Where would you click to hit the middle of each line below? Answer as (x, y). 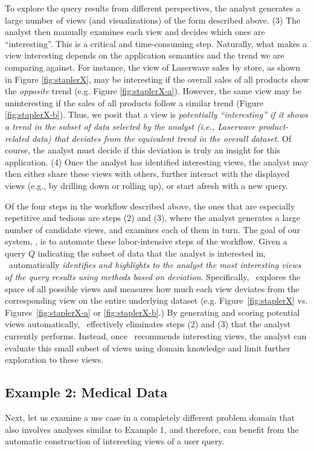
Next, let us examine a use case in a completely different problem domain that (150, 417)
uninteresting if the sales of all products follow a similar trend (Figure (134, 102)
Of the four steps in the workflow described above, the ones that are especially (150, 206)
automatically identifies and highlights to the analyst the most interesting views (155, 265)
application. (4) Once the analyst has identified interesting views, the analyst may (157, 162)
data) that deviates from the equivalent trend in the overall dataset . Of (162, 138)
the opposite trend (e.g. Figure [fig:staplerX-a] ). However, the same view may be (153, 91)
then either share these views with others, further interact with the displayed (147, 174)
